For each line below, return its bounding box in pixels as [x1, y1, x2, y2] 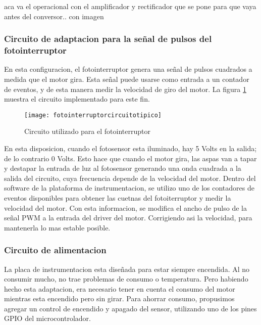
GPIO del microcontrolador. [4, 313, 91, 323]
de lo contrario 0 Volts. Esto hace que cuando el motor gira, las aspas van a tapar [4, 153, 257, 163]
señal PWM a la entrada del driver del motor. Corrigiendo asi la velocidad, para [4, 212, 252, 223]
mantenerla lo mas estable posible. [4, 222, 111, 233]
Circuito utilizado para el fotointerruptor [24, 126, 150, 136]
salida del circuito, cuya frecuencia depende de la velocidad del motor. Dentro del [4, 172, 256, 183]
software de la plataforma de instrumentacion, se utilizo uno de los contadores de [4, 182, 254, 193]
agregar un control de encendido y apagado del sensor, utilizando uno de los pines [4, 303, 257, 313]
